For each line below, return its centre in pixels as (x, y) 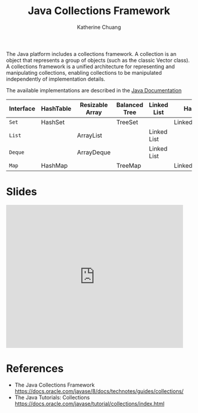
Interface (22, 108)
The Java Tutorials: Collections (52, 397)
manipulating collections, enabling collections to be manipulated (84, 72)
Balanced (130, 105)
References (35, 369)
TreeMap (129, 165)
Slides (22, 192)
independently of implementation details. (56, 79)
